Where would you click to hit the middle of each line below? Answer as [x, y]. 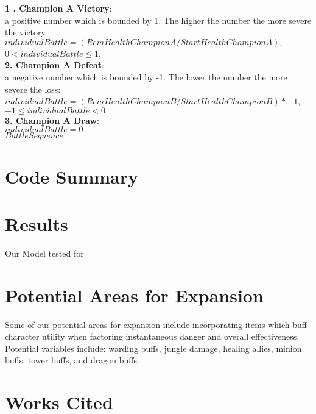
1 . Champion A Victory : [58, 8]
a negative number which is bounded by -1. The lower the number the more [146, 77]
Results [37, 223]
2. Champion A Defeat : [55, 65]
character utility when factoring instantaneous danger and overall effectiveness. [152, 336]
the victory [25, 32]
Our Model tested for [44, 253]
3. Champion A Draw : [52, 120]
